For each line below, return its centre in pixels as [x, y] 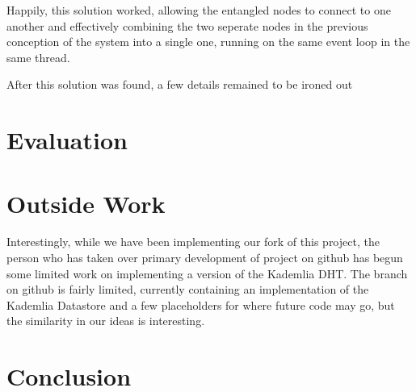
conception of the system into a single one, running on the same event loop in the [208, 42]
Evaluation [67, 140]
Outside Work [86, 203]
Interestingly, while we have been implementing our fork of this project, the [193, 242]
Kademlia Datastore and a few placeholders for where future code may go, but [201, 304]
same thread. [38, 57]
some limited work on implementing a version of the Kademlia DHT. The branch [207, 273]
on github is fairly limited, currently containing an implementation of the [188, 289]
